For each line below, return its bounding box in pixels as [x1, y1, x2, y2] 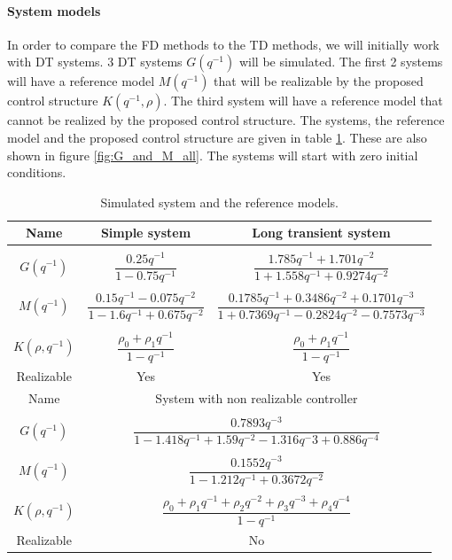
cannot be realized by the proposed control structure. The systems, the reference [7, 111, 445, 129]
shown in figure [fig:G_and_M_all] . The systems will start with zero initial [7, 145, 418, 164]
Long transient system [252, 223, 391, 242]
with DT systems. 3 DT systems [7, 52, 183, 71]
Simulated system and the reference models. [100, 192, 339, 211]
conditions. [7, 163, 66, 182]
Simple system [100, 223, 191, 242]
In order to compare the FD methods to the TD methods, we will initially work [7, 35, 440, 53]
